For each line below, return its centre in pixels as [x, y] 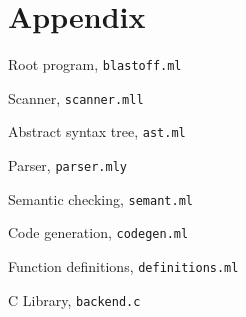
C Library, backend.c [74, 299]
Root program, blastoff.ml [95, 64]
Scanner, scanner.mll [76, 97]
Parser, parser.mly [67, 165]
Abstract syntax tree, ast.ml [97, 131]
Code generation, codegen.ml [98, 232]
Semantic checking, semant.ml [100, 198]
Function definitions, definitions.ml [123, 266]
